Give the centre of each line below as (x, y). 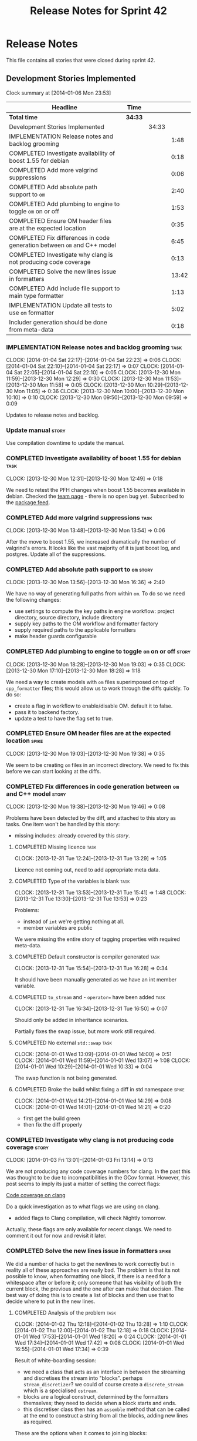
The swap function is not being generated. (66, 1078)
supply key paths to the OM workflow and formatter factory (86, 624)
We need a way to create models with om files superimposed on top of (90, 682)
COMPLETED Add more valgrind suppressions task (79, 517)
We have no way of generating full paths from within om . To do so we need (96, 594)
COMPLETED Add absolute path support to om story (80, 569)
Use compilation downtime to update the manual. (65, 443)
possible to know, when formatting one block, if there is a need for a (88, 1276)
